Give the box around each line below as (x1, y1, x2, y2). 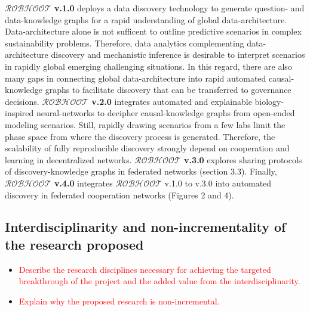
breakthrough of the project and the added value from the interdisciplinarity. (19, 275, 300, 287)
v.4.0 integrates (54, 176, 113, 189)
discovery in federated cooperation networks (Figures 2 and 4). (5, 188, 234, 201)
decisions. (5, 95, 39, 107)
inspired (5, 107, 34, 119)
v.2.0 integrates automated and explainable (91, 95, 252, 107)
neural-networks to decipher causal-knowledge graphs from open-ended (36, 107, 295, 119)
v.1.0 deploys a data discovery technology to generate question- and (54, 2, 305, 14)
